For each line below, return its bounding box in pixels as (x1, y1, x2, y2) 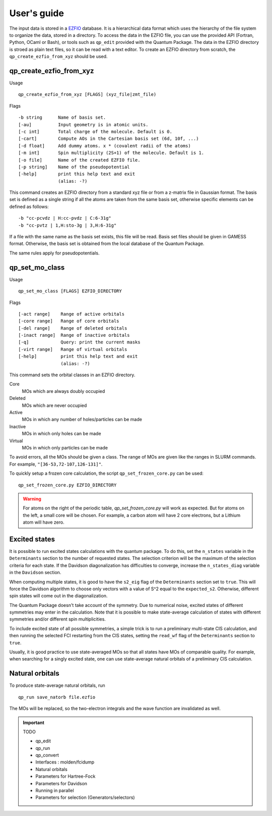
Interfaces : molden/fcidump (35, 759, 95, 765)
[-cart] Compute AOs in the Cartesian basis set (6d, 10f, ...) (18, 136, 199, 141)
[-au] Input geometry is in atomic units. (18, 122, 149, 127)
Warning (23, 495, 41, 502)
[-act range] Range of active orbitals (18, 311, 125, 317)
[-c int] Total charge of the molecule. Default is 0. (18, 129, 172, 134)
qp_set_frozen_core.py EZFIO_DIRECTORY (18, 482, 117, 488)
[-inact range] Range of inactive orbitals (18, 332, 130, 338)
